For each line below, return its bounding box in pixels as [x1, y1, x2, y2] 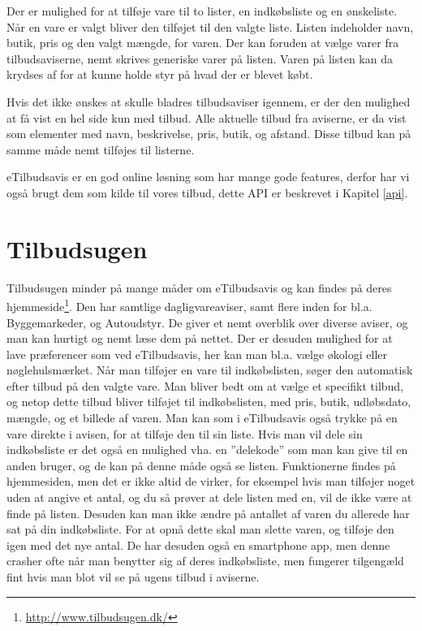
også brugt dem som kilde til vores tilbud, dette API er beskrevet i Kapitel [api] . [6, 184, 408, 201]
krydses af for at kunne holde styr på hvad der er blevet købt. [6, 66, 313, 83]
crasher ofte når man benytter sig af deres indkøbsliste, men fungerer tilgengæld [6, 552, 404, 569]
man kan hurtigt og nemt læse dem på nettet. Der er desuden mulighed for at [6, 330, 393, 347]
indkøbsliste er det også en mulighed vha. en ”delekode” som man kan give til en [6, 441, 408, 458]
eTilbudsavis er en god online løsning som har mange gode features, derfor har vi [6, 168, 410, 185]
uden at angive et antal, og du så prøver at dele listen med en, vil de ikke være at [6, 489, 412, 506]
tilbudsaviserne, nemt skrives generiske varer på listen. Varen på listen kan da [6, 50, 393, 67]
